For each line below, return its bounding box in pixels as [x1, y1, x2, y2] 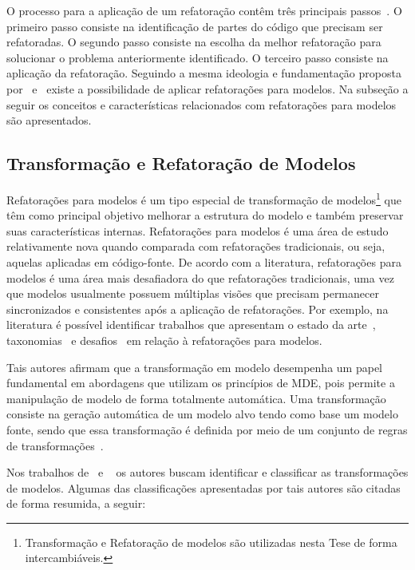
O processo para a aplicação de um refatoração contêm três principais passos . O [6, 2, 402, 18]
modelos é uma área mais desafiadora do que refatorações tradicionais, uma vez [6, 269, 394, 286]
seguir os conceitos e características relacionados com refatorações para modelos [6, 96, 397, 113]
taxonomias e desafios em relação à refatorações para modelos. [6, 331, 322, 348]
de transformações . [6, 437, 104, 453]
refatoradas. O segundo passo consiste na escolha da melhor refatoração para [6, 34, 381, 50]
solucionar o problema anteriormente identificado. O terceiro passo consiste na [6, 49, 389, 65]
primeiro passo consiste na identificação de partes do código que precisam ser [6, 18, 383, 34]
